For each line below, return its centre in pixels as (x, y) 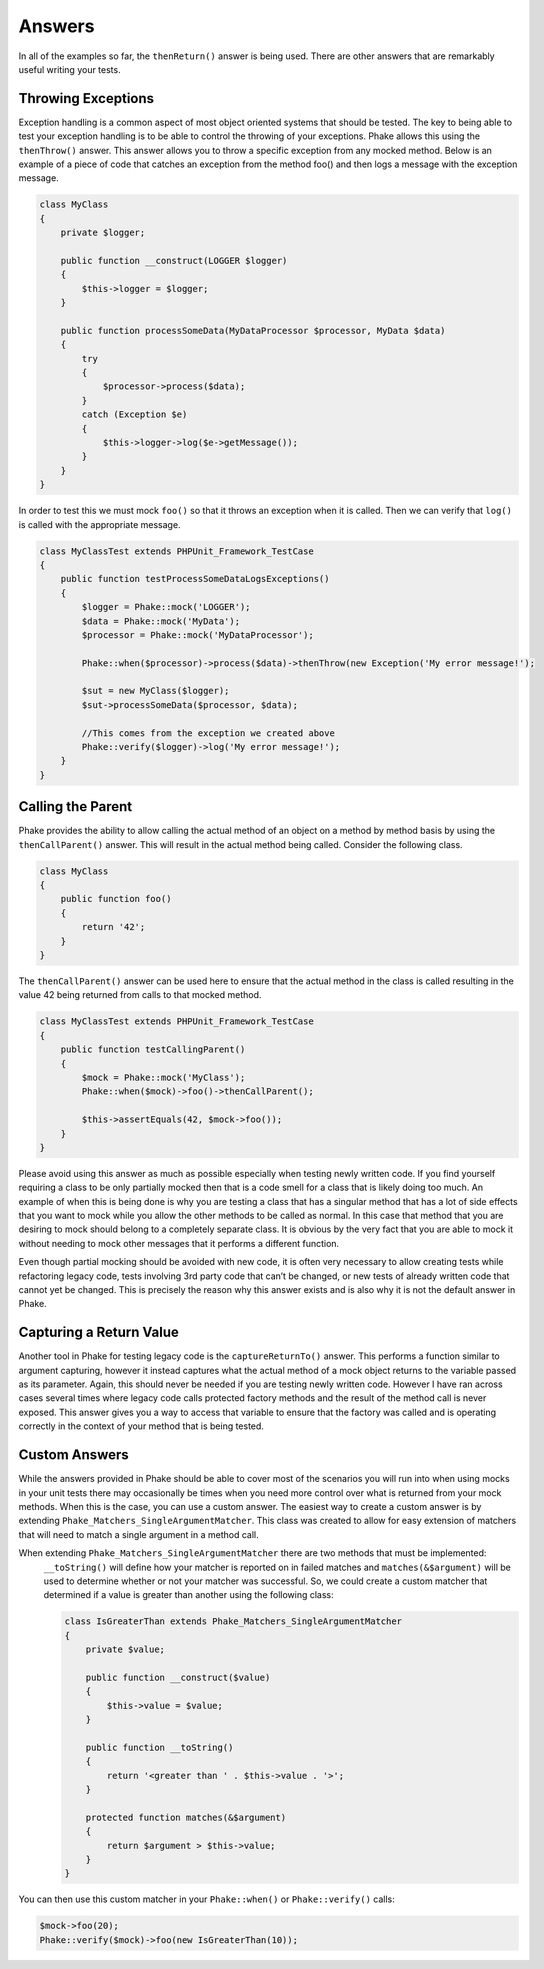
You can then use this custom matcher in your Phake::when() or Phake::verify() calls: (206, 1899)
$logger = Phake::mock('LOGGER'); (166, 607)
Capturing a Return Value (99, 1332)
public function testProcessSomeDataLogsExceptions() (195, 579)
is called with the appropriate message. (99, 524)
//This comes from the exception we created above (208, 733)
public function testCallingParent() (153, 1049)
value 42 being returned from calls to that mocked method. (140, 995)
